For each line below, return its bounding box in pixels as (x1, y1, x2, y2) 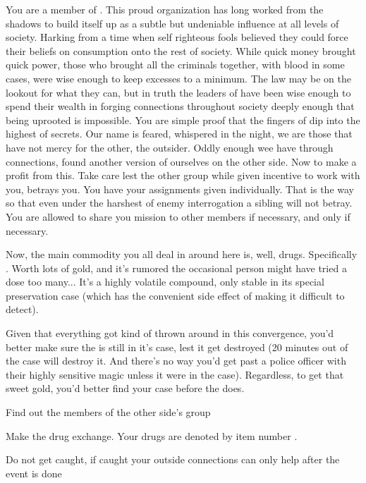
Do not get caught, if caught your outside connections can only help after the (6, 452, 340, 467)
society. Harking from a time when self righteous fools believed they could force (6, 30, 348, 44)
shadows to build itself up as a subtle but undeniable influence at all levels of (6, 16, 339, 30)
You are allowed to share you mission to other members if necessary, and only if (6, 209, 350, 224)
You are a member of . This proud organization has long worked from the (6, 2, 324, 16)
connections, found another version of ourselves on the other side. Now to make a (6, 154, 357, 169)
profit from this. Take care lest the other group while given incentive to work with (6, 168, 360, 183)
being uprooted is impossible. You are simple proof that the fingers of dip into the (6, 112, 360, 127)
